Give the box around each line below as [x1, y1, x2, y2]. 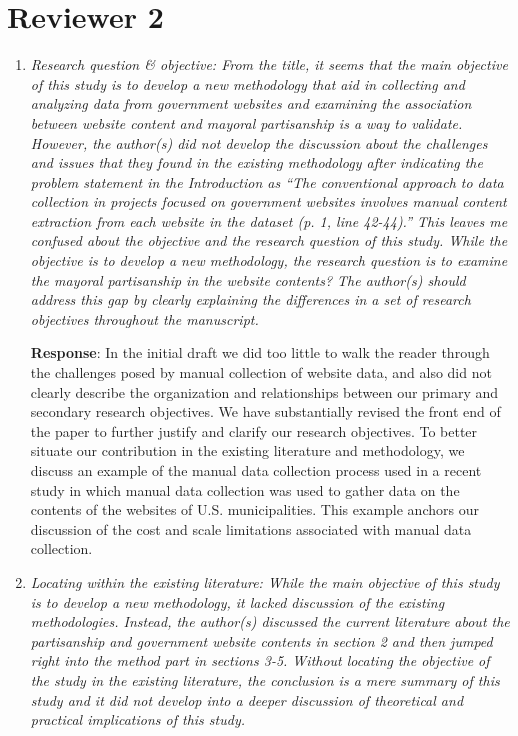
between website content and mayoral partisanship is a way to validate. [30, 112, 463, 133]
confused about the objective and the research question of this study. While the [30, 230, 508, 251]
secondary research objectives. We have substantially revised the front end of [30, 401, 501, 422]
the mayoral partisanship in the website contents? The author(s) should [30, 269, 466, 290]
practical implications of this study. [30, 709, 245, 730]
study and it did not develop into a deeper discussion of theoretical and [30, 689, 464, 710]
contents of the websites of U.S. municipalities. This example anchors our [30, 499, 479, 520]
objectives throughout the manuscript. [30, 308, 259, 329]
